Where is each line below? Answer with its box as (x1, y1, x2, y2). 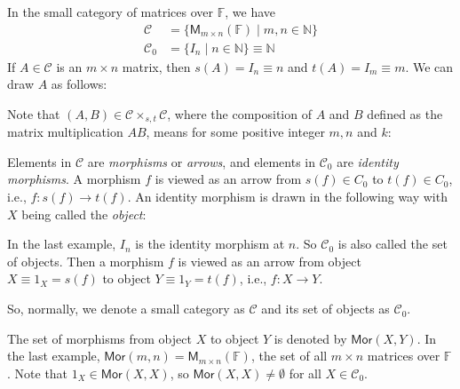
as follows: (51, 75, 107, 93)
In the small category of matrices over (7, 3, 214, 20)
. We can (405, 57, 454, 75)
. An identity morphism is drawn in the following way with (127, 187, 448, 206)
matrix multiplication (7, 123, 123, 141)
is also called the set (337, 234, 448, 253)
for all (289, 363, 321, 382)
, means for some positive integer (146, 123, 325, 141)
